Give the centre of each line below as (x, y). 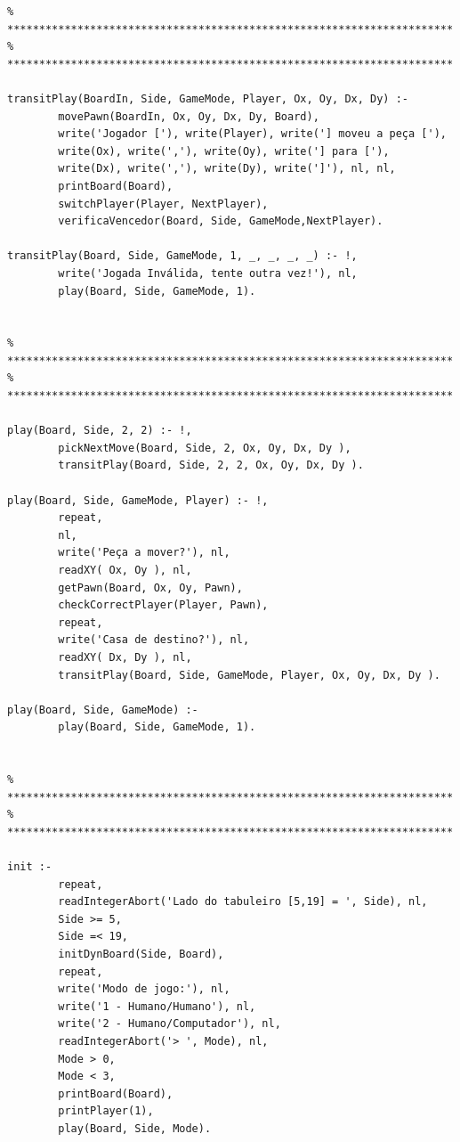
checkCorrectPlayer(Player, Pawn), (163, 605)
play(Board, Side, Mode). (135, 1129)
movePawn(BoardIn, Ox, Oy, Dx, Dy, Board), (189, 116)
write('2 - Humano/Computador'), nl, (169, 1024)
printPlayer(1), (106, 1111)
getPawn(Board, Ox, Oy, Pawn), (150, 587)
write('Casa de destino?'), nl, (154, 640)
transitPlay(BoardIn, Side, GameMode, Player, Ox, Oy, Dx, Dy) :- (208, 98)
